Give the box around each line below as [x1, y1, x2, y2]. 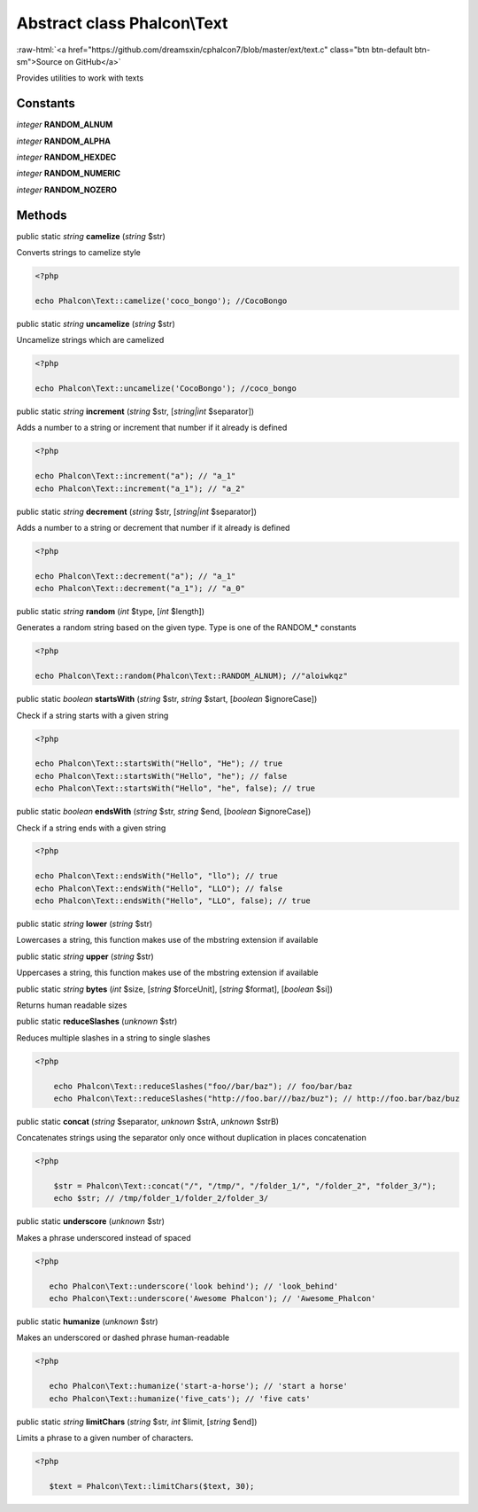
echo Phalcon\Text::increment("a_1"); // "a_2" [35, 483, 245, 494]
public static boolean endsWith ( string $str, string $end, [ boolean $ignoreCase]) [16, 807, 312, 817]
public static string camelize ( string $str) [16, 230, 166, 241]
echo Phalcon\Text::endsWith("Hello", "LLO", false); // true [35, 896, 311, 906]
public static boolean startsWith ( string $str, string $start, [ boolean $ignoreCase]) [16, 694, 318, 705]
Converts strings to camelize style [16, 247, 141, 258]
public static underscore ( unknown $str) [16, 1216, 166, 1227]
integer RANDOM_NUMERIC [16, 168, 121, 179]
